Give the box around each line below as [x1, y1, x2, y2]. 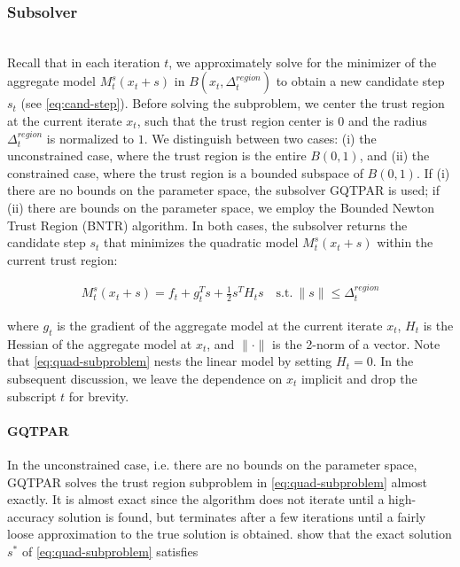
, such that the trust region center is [136, 112, 334, 129]
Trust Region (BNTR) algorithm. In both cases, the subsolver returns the [7, 215, 408, 234]
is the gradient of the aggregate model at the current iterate [57, 315, 383, 334]
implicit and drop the [300, 369, 417, 387]
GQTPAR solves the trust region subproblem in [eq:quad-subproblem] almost [7, 472, 428, 491]
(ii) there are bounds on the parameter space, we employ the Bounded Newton [7, 198, 434, 216]
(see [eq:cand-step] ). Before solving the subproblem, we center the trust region [20, 94, 445, 113]
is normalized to [46, 128, 134, 147]
